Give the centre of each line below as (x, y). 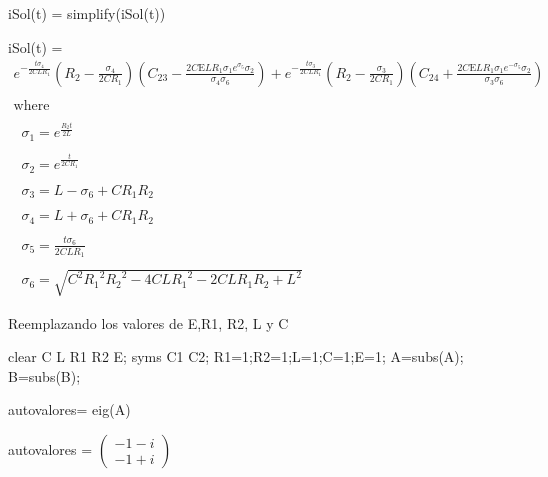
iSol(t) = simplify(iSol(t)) (87, 13)
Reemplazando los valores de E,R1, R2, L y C (148, 322)
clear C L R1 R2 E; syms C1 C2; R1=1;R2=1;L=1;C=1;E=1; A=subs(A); (236, 356)
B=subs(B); (44, 375)
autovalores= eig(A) (69, 409)
